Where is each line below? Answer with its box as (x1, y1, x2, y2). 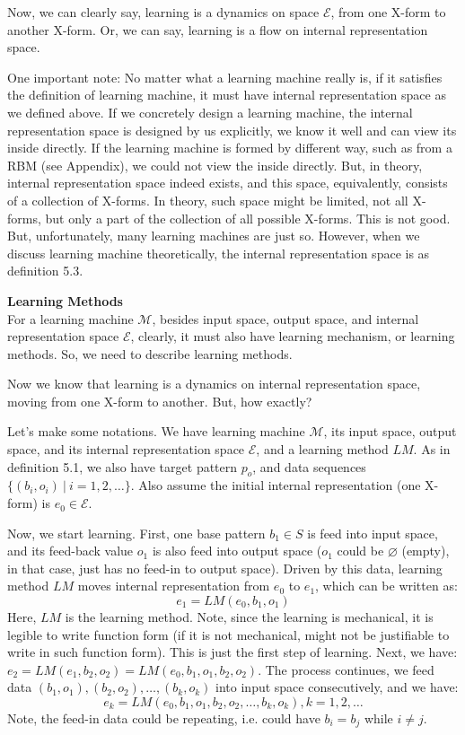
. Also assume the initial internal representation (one (130, 476, 421, 494)
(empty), (401, 541, 450, 560)
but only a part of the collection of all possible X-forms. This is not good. (45, 208, 451, 227)
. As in (413, 440, 451, 459)
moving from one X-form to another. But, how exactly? (7, 391, 312, 410)
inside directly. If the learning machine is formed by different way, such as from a (7, 138, 452, 157)
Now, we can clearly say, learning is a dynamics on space (7, 3, 320, 21)
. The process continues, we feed (258, 660, 434, 678)
